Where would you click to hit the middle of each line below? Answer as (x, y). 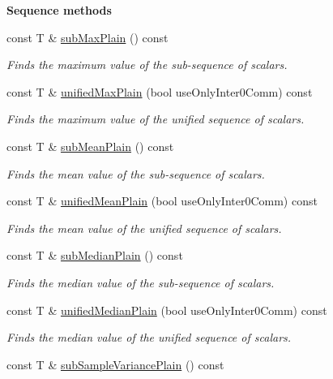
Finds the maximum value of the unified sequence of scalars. (156, 119)
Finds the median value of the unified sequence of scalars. (149, 337)
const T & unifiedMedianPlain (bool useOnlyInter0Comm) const (167, 310)
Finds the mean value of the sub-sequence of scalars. (136, 173)
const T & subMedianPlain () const (95, 255)
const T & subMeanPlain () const (90, 146)
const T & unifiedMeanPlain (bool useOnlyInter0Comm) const (162, 201)
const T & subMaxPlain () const (88, 37)
